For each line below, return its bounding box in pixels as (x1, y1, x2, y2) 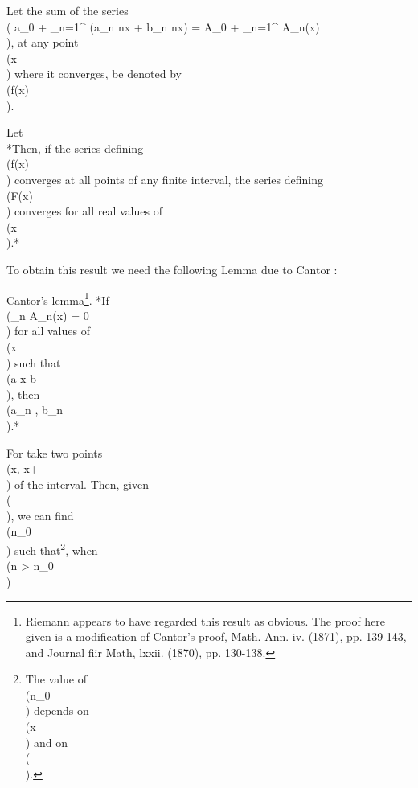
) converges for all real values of (6, 203, 162, 220)
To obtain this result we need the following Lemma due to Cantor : (6, 261, 338, 277)
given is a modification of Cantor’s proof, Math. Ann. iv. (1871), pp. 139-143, (25, 628, 407, 645)
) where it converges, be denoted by (6, 65, 182, 82)
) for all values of (6, 322, 90, 339)
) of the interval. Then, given (6, 475, 149, 492)
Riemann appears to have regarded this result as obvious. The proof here (25, 612, 386, 629)
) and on (25, 733, 68, 750)
